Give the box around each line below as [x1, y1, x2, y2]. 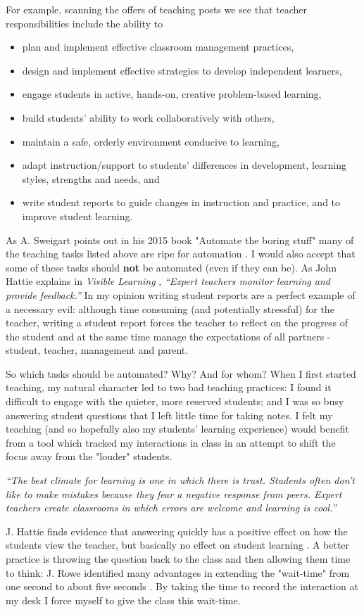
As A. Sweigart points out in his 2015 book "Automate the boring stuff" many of [6, 232, 354, 247]
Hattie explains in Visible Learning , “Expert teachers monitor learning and [6, 274, 330, 288]
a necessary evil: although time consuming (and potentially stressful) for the [6, 301, 334, 316]
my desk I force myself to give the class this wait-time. [6, 592, 241, 607]
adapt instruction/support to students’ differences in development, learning [22, 158, 347, 172]
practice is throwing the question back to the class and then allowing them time [6, 552, 351, 566]
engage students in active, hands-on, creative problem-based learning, [22, 87, 322, 101]
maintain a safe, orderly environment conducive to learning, [22, 134, 280, 148]
